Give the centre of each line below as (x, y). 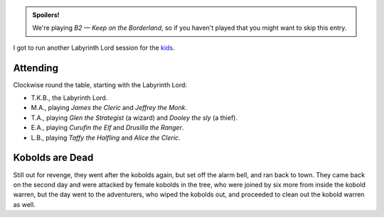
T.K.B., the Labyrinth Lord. (69, 98)
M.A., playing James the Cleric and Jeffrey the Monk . (109, 108)
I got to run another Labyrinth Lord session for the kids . (94, 48)
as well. (24, 204)
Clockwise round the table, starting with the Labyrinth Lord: (100, 84)
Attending (36, 68)
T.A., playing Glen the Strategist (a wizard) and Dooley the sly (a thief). (134, 118)
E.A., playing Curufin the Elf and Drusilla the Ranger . (107, 128)
